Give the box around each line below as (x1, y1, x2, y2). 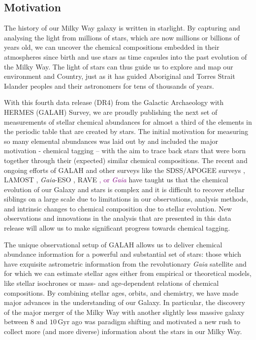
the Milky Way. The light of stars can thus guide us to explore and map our (4, 61, 233, 71)
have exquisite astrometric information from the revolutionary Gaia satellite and (4, 258, 247, 269)
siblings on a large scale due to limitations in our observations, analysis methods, (4, 194, 248, 204)
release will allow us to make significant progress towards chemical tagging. (4, 223, 230, 233)
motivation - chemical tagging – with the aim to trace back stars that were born (4, 145, 246, 156)
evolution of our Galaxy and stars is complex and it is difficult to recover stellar (4, 184, 245, 194)
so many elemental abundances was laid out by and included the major (4, 136, 219, 146)
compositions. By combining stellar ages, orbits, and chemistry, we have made (4, 287, 239, 298)
